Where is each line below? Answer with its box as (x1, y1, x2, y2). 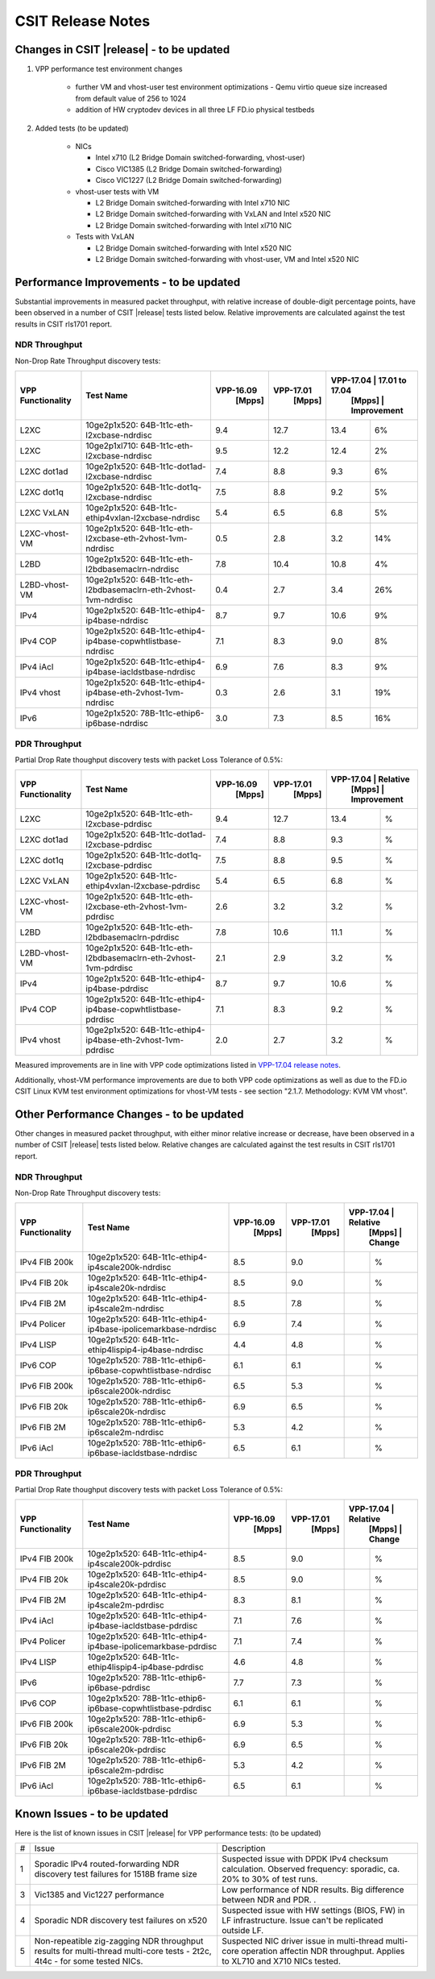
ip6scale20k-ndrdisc (87, 1406, 167, 1417)
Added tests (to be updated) (35, 123, 129, 133)
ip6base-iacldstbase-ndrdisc (87, 1447, 197, 1458)
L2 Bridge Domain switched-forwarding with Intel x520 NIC (95, 243, 292, 253)
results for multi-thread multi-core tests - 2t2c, (34, 1946, 213, 1957)
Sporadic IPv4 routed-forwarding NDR (34, 1858, 180, 1869)
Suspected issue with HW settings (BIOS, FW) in (222, 1905, 405, 1916)
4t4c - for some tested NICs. (34, 1956, 143, 1967)
